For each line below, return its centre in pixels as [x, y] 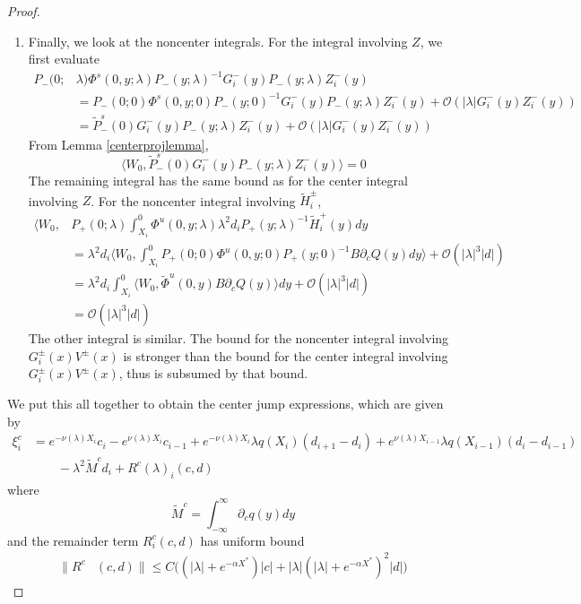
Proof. [24, 11]
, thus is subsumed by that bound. [213, 373]
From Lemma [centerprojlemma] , [118, 144]
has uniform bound [252, 540]
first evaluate [64, 59]
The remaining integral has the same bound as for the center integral [218, 180]
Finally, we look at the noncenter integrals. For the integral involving [218, 41]
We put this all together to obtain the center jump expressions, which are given [225, 404]
